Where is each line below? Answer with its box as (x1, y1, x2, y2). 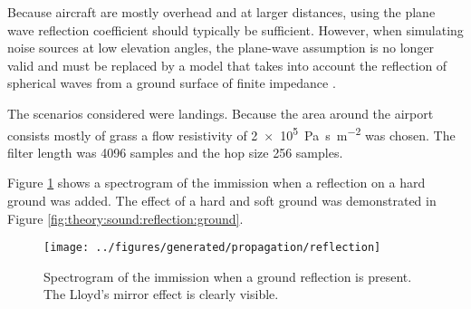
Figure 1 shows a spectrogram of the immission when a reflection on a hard (7, 173, 426, 192)
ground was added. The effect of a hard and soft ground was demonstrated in (7, 191, 437, 209)
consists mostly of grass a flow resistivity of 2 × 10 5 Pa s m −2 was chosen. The (7, 122, 456, 144)
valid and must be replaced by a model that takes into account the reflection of (7, 55, 447, 74)
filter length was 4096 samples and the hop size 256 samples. (7, 142, 343, 161)
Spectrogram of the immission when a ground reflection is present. (43, 266, 412, 285)
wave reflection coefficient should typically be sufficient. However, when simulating (7, 20, 464, 39)
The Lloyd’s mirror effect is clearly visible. (43, 285, 279, 304)
